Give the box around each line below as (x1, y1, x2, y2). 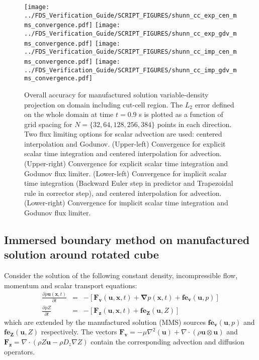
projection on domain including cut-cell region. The (24, 99, 183, 109)
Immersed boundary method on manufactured (4, 232, 250, 248)
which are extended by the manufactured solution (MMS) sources (4, 316, 206, 327)
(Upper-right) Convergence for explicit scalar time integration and (24, 158, 228, 169)
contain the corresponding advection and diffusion (91, 336, 244, 346)
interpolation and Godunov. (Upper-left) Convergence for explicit (24, 138, 226, 149)
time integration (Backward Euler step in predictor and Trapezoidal (24, 178, 233, 188)
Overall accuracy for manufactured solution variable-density (24, 89, 209, 99)
